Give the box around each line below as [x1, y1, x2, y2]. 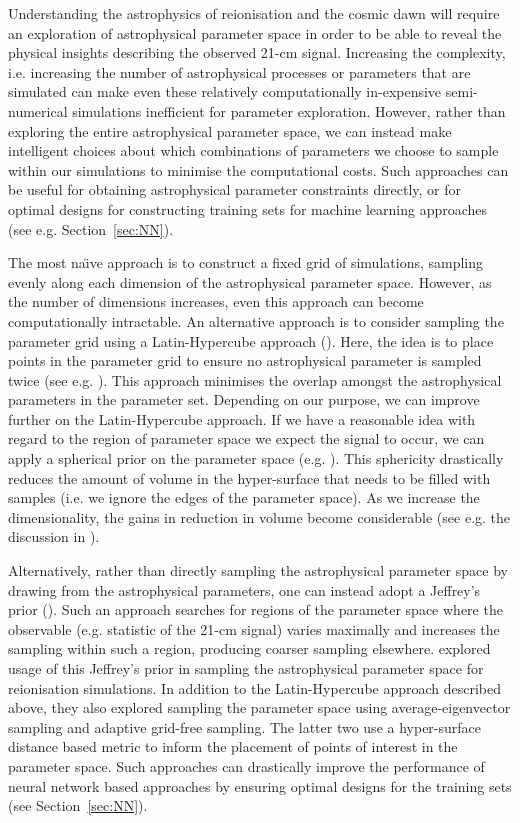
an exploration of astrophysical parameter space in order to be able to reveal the [8, 22, 502, 43]
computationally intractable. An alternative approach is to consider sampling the [8, 310, 504, 331]
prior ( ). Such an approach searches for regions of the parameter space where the [8, 599, 503, 620]
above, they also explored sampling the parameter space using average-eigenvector [8, 697, 511, 718]
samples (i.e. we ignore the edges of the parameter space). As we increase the [8, 487, 480, 508]
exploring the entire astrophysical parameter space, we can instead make [8, 120, 452, 141]
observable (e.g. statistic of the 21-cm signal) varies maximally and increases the [8, 618, 500, 639]
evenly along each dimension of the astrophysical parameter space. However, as [8, 271, 492, 292]
